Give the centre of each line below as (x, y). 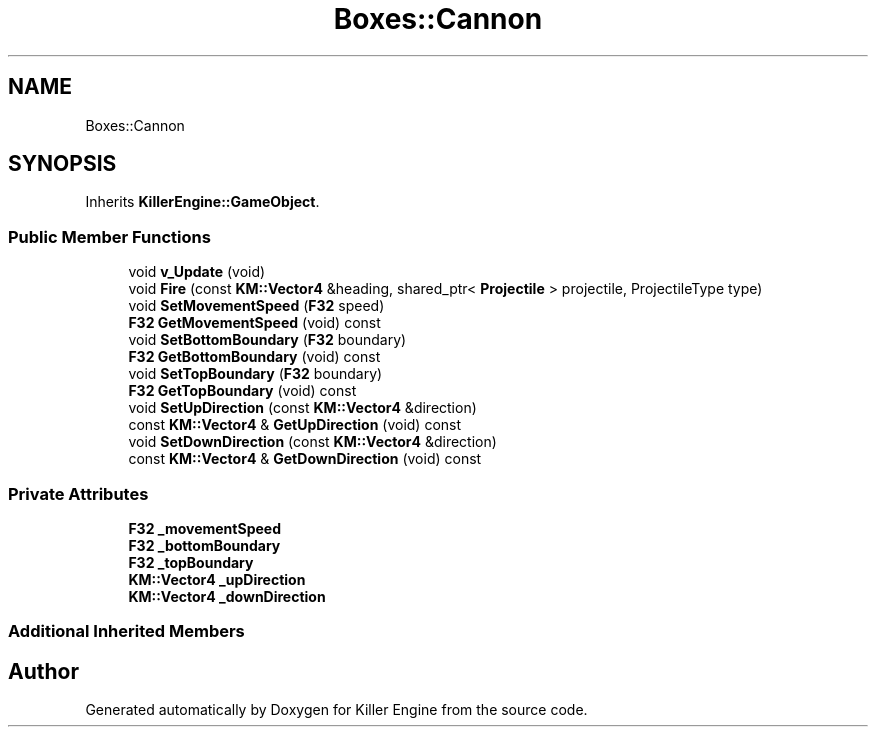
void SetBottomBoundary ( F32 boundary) (267, 340)
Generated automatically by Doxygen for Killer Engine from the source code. (336, 710)
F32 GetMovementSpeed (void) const (254, 323)
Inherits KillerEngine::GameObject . (202, 202)
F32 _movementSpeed (204, 528)
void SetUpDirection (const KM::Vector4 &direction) (302, 408)
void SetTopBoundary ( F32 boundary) (255, 374)
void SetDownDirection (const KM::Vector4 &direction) (312, 442)
